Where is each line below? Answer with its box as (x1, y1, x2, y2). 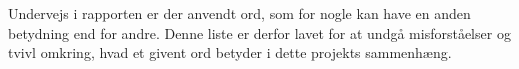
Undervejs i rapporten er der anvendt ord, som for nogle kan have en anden (8, 3, 471, 23)
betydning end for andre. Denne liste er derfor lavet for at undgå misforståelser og (8, 22, 511, 43)
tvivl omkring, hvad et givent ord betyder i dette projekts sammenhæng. (8, 42, 452, 63)
